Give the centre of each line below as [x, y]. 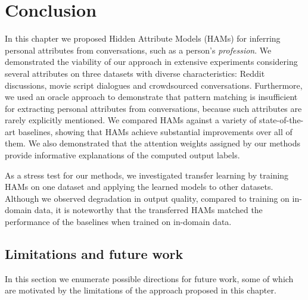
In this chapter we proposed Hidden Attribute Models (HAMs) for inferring [143, 38]
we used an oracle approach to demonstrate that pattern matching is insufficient [151, 97]
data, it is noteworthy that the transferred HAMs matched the [148, 210]
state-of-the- [281, 120]
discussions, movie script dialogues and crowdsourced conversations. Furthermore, [154, 85]
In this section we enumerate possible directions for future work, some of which [149, 278]
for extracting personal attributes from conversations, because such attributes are [153, 108]
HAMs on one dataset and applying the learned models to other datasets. [139, 187]
